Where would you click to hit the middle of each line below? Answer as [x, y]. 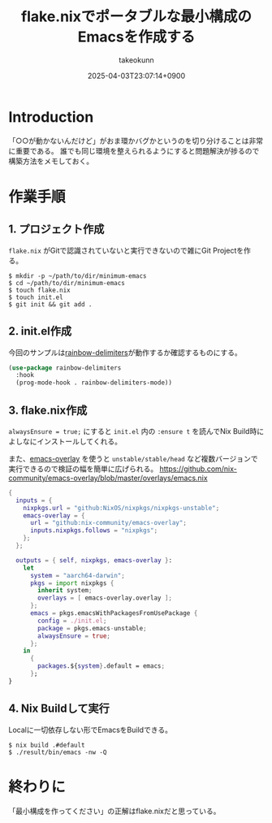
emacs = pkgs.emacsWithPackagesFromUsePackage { [114, 613]
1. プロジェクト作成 [56, 230]
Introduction [51, 117]
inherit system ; [65, 591]
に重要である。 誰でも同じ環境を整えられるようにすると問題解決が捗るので [134, 150]
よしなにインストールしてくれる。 [65, 441]
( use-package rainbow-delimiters [65, 368]
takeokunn [136, 60]
